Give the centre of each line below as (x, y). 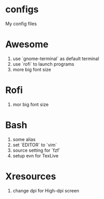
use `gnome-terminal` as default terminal (56, 58)
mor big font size (30, 104)
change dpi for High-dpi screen (46, 190)
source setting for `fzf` (36, 150)
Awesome (27, 44)
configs (22, 9)
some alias (24, 139)
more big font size (32, 69)
